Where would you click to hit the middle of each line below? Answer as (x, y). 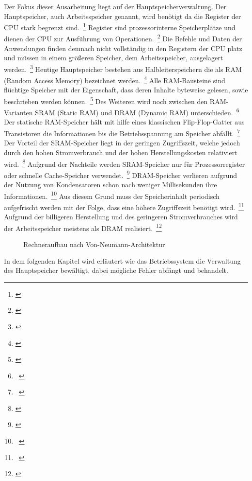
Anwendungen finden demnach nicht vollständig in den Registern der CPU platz (123, 48)
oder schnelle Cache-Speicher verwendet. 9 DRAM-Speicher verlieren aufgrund (121, 174)
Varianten (18, 112)
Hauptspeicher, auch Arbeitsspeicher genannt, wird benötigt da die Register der (123, 16)
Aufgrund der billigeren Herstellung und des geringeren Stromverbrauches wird (121, 217)
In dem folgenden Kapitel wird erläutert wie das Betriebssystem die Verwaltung (122, 260)
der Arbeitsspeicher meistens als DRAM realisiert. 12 (83, 227)
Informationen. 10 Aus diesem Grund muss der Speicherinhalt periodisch (112, 195)
